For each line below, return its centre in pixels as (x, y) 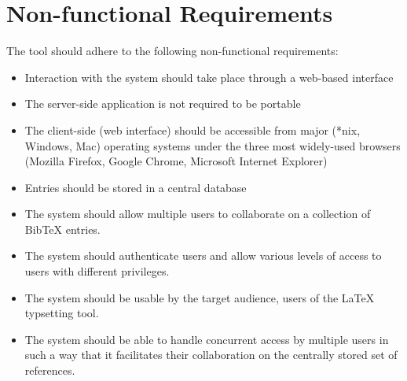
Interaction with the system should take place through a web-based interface (209, 77)
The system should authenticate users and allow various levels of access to (203, 255)
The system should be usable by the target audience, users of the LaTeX (200, 297)
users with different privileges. (97, 271)
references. (50, 370)
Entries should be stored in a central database (136, 187)
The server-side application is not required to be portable (163, 104)
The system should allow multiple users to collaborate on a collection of (198, 214)
